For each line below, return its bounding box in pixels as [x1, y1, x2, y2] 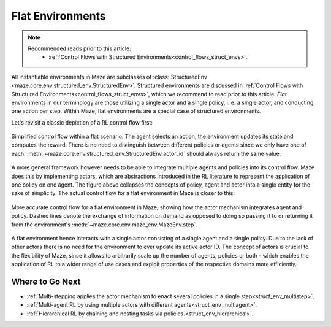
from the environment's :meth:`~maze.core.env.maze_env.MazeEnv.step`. [11, 221, 197, 228]
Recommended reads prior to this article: [28, 45, 131, 52]
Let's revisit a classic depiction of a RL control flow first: [11, 118, 153, 126]
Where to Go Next [11, 276, 81, 287]
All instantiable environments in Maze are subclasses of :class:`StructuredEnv [11, 73, 208, 80]
